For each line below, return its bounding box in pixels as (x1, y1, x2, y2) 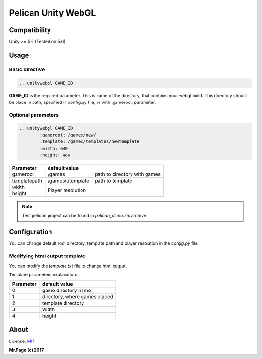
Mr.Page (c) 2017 (9, 347, 44, 353)
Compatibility (9, 26, 51, 34)
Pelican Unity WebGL (9, 7, 96, 18)
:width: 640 (39, 146, 68, 151)
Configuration (9, 228, 52, 236)
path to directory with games (95, 171, 161, 178)
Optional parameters (9, 111, 59, 118)
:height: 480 (39, 153, 71, 158)
